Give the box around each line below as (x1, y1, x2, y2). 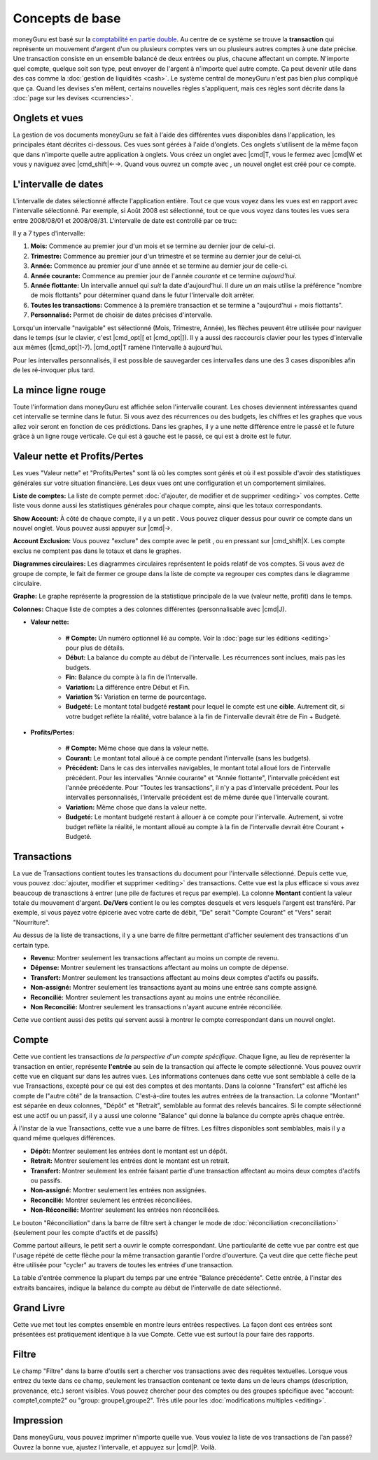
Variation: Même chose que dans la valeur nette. (65, 803, 207, 811)
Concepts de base (13, 11, 121, 26)
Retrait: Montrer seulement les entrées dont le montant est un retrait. (30, 1157, 230, 1165)
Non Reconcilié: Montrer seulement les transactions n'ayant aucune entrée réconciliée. (30, 1002, 283, 1011)
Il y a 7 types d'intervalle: (13, 229, 85, 238)
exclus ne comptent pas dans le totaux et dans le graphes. (13, 547, 182, 555)
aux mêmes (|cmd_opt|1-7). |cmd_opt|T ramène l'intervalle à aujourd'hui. (13, 343, 223, 352)
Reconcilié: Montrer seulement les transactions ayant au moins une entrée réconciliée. (30, 992, 281, 1002)
